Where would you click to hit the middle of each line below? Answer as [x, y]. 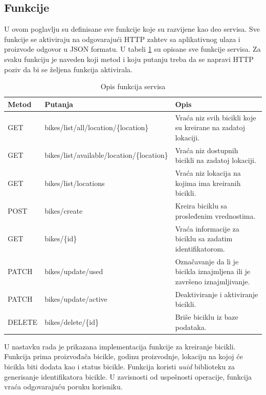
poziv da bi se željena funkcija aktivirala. [68, 69]
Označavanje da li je [207, 261]
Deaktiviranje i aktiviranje [217, 294]
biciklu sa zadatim [204, 238]
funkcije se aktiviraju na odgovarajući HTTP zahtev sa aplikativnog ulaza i [122, 39]
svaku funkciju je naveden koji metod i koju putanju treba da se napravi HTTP [129, 59]
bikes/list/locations [75, 183]
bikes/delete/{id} [72, 321]
